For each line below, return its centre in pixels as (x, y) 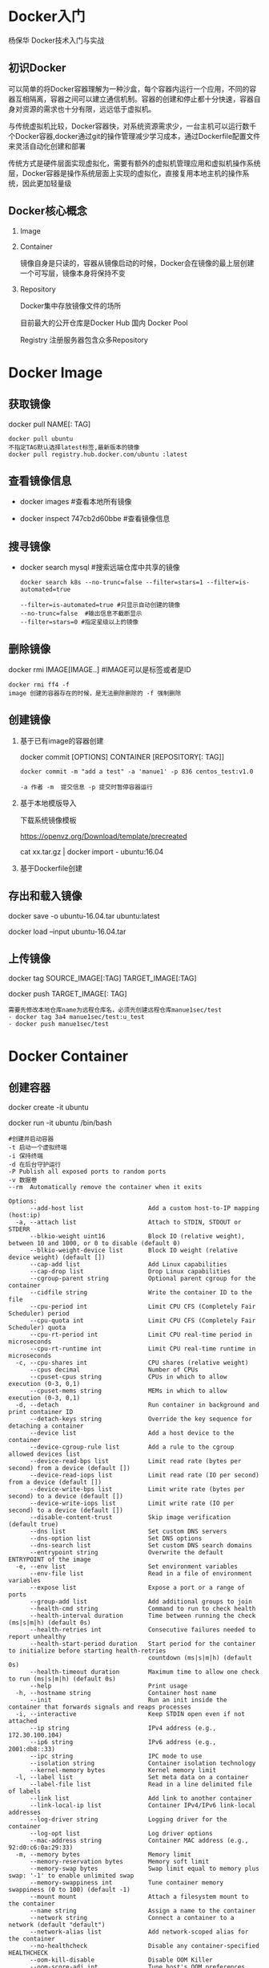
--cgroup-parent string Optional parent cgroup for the (143, 1279)
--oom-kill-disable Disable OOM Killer (121, 1960)
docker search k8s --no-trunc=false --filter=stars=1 (111, 583)
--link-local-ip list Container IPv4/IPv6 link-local (143, 1806)
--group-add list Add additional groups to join (141, 1602)
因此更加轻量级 (47, 183)
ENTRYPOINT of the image (50, 1560)
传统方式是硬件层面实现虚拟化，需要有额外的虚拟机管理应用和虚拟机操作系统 (134, 163)
